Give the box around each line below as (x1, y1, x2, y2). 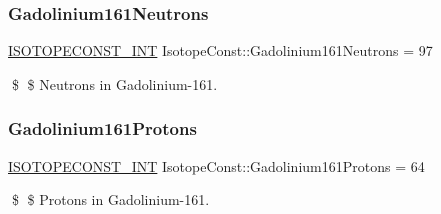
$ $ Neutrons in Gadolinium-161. (11, 73, 218, 94)
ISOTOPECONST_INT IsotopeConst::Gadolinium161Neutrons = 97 (8, 40, 433, 61)
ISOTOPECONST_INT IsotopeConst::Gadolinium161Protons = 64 (8, 155, 425, 176)
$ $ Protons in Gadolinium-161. (11, 189, 210, 210)
